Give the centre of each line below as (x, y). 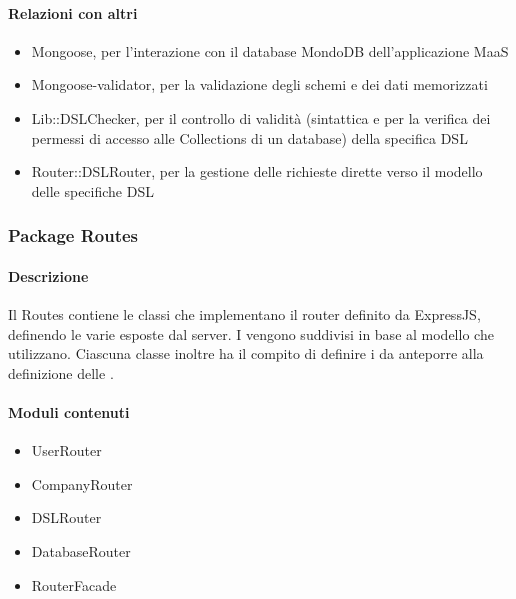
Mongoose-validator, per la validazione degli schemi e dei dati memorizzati (259, 84)
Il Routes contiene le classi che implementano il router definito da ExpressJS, (244, 314)
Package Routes (73, 235)
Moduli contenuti (69, 411)
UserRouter (66, 450)
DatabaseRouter (81, 550)
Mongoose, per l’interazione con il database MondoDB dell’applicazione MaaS (270, 50)
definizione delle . (61, 372)
